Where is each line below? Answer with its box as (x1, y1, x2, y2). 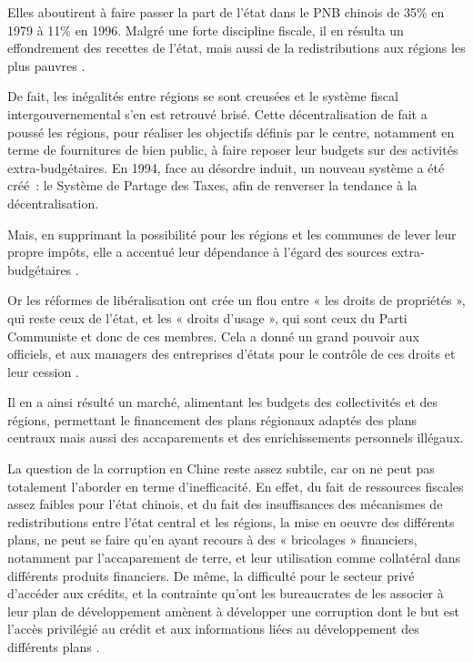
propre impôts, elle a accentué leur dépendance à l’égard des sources (7, 242, 387, 261)
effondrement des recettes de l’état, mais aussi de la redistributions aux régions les (7, 38, 466, 57)
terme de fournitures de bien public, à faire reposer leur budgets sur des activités (7, 140, 458, 159)
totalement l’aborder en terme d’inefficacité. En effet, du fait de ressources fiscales (7, 476, 464, 495)
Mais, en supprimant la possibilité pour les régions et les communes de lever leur (7, 224, 457, 243)
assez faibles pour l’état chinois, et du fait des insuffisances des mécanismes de (7, 494, 443, 514)
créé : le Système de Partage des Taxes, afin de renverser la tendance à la (7, 176, 418, 195)
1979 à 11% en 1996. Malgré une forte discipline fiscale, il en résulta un (7, 20, 404, 39)
